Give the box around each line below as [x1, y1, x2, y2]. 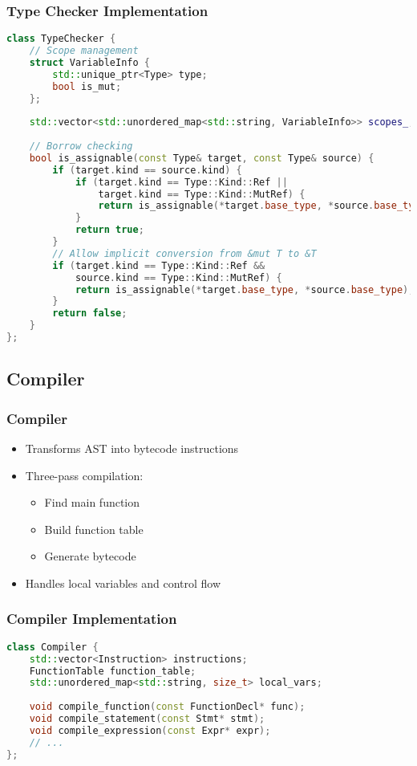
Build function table [44, 520, 144, 537]
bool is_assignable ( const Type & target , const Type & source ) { [29, 152, 374, 164]
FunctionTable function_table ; [29, 665, 196, 677]
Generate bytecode [44, 548, 136, 564]
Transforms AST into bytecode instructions [25, 439, 239, 456]
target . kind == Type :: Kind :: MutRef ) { [98, 188, 306, 200]
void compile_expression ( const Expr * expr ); [29, 724, 271, 736]
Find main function [44, 494, 140, 511]
